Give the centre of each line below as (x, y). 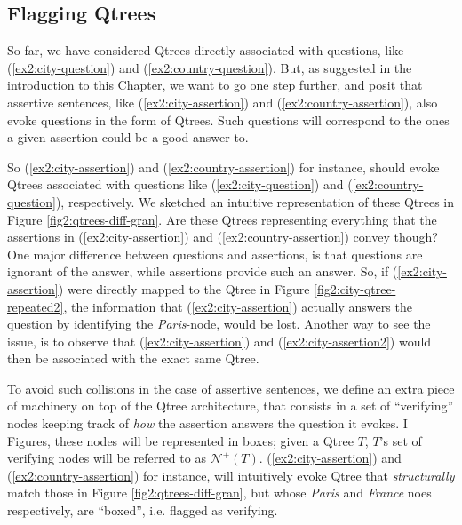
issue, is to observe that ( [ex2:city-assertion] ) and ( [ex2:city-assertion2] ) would (219, 341)
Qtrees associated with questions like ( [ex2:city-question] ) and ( (180, 184)
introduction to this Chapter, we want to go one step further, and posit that (215, 85)
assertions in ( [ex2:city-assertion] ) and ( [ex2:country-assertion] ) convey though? (223, 237)
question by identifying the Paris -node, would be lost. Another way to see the (219, 324)
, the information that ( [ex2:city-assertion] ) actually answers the (238, 306)
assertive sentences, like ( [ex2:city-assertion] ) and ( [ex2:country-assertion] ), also (223, 102)
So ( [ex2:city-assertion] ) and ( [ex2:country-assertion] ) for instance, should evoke (223, 167)
